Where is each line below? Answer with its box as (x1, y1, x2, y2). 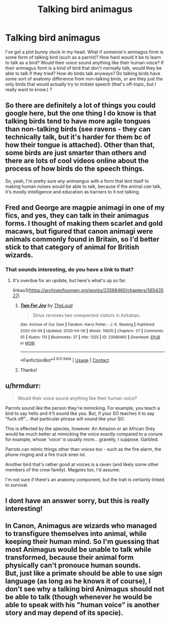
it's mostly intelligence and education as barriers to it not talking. (5, 188, 140, 195)
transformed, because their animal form (5, 553, 134, 562)
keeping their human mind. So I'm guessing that (5, 537, 159, 546)
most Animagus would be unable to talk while (5, 546, 152, 554)
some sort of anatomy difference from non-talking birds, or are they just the (5, 75, 163, 82)
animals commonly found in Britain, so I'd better (5, 235, 160, 244)
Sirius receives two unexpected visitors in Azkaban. (32, 313, 141, 319)
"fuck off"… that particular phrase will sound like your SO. (5, 415, 125, 421)
